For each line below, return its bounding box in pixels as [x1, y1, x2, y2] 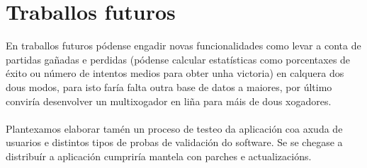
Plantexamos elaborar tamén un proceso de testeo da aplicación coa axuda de [6, 121, 343, 136]
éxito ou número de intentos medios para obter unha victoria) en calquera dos [6, 66, 344, 80]
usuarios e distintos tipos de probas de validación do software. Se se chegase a [6, 135, 343, 150]
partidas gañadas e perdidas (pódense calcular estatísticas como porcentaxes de [6, 52, 351, 66]
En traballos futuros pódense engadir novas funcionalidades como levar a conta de [6, 38, 361, 53]
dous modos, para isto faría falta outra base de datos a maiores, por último [6, 79, 332, 94]
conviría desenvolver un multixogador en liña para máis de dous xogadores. [6, 93, 332, 108]
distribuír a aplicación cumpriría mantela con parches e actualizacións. [6, 148, 312, 163]
